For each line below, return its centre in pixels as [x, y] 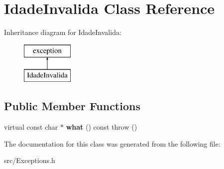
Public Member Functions [72, 106]
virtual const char [31, 127]
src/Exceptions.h [30, 160]
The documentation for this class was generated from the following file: [112, 143]
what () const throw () [102, 127]
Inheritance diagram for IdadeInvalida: [63, 32]
